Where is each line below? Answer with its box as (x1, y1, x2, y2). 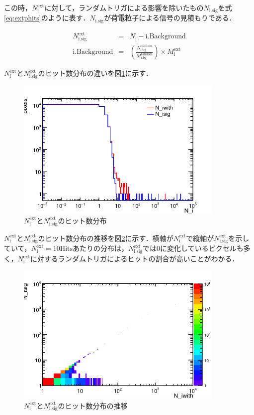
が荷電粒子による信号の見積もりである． (104, 12, 236, 23)
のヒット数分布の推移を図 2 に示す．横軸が (38, 232, 173, 243)
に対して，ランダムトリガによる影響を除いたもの (44, 2, 204, 12)
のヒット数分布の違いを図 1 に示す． (38, 68, 153, 78)
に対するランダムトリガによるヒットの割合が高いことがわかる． (30, 253, 239, 264)
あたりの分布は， (73, 243, 129, 253)
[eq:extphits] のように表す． (4, 12, 90, 23)
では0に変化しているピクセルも (143, 243, 244, 253)
